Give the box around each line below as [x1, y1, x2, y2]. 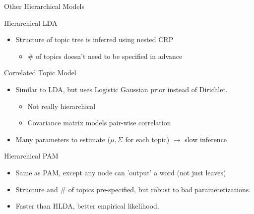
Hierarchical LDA [4, 17, 58, 28]
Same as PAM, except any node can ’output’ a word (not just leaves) [15, 167, 226, 177]
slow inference [185, 134, 227, 144]
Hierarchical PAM [4, 151, 59, 161]
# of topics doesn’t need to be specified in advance [27, 51, 183, 61]
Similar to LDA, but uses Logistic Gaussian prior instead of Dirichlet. [15, 84, 228, 94]
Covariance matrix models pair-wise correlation [27, 117, 171, 128]
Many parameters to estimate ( [15, 134, 111, 144]
